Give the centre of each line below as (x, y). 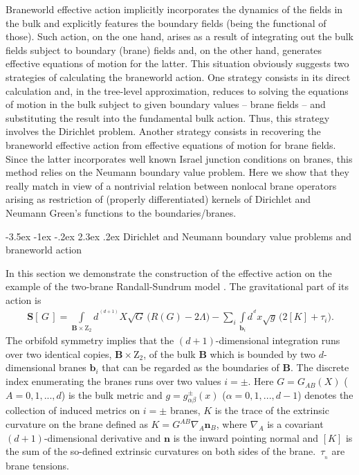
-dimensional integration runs (278, 340)
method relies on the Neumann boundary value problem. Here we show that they (177, 172)
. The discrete (320, 367)
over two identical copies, (59, 353)
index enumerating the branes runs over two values (113, 381)
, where (232, 424)
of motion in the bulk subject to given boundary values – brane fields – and (166, 104)
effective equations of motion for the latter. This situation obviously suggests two (177, 63)
